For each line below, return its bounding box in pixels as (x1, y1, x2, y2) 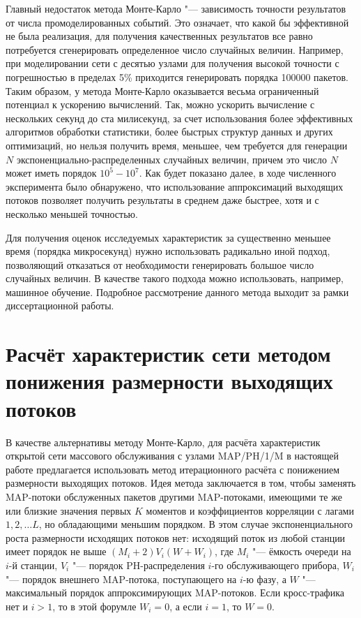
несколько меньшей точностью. (6, 206, 138, 221)
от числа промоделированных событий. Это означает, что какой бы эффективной (6, 15, 349, 29)
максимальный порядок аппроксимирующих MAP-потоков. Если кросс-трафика (6, 585, 344, 600)
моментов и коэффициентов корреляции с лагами (146, 503, 354, 517)
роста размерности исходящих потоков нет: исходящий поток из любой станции (6, 530, 346, 545)
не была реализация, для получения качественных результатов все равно (6, 29, 313, 43)
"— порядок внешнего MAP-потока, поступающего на (6, 571, 237, 586)
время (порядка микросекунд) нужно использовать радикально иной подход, (6, 244, 330, 258)
